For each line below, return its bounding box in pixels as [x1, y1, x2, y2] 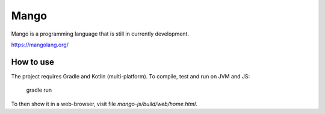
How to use [11, 57, 54, 67]
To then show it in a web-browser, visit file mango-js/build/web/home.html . [11, 100, 198, 107]
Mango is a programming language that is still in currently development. [11, 30, 190, 37]
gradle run [26, 86, 52, 93]
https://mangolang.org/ [11, 41, 69, 48]
